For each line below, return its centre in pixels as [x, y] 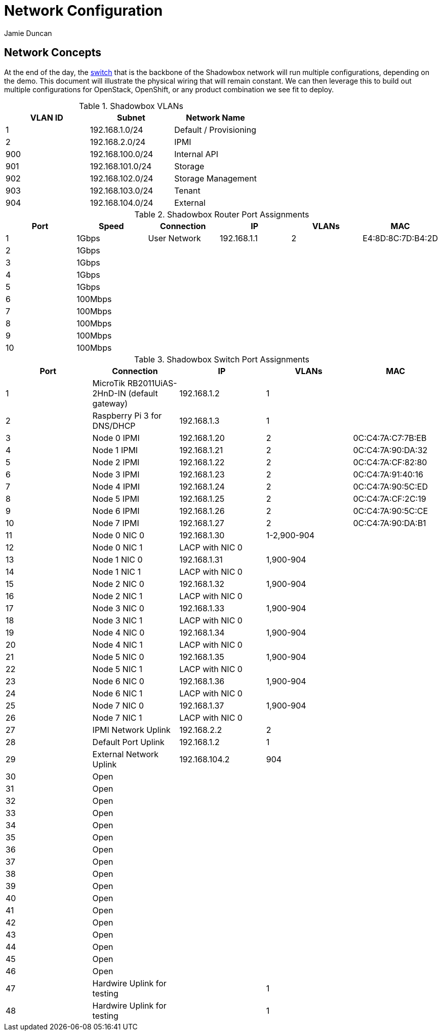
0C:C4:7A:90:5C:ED [390, 486]
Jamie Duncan [28, 33]
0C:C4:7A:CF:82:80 [390, 462]
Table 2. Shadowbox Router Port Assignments [222, 214]
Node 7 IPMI [116, 523]
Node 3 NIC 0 [118, 608]
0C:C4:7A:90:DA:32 [390, 450]
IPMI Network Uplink [131, 730]
